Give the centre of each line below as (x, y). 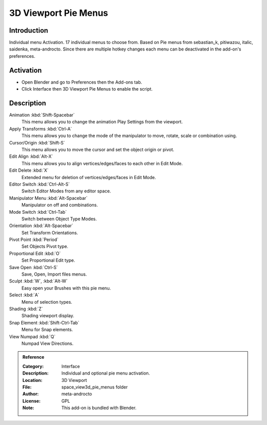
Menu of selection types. (47, 302)
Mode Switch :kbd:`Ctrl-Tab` (38, 212)
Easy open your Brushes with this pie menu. (66, 288)
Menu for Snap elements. (47, 330)
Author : (31, 394)
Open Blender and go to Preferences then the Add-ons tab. (82, 82)
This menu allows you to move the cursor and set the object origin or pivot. (98, 149)
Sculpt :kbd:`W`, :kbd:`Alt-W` (38, 281)
